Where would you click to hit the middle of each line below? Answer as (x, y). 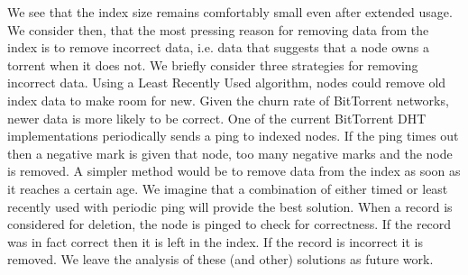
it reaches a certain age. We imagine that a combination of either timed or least (228, 188)
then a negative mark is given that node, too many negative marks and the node (230, 153)
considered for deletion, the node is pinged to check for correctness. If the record (229, 224)
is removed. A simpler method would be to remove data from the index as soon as (234, 171)
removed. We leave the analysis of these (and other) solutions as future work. (220, 259)
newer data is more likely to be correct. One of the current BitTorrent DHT (217, 118)
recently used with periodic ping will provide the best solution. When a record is (230, 206)
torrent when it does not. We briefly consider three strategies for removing (213, 64)
